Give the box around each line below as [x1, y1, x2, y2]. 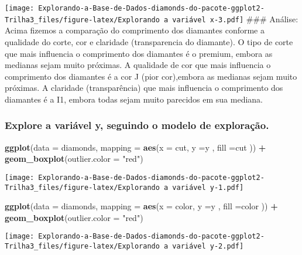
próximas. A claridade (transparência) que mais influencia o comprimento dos [5, 81, 283, 94]
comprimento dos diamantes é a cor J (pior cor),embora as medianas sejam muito [5, 70, 297, 82]
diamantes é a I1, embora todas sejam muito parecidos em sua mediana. [5, 93, 263, 105]
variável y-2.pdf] [172, 242, 244, 251]
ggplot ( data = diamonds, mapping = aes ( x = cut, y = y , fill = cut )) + [5, 141, 266, 153]
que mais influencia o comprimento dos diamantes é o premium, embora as [5, 47, 273, 59]
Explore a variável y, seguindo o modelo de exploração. [5, 118, 269, 132]
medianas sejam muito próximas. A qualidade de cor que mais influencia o [5, 59, 271, 71]
